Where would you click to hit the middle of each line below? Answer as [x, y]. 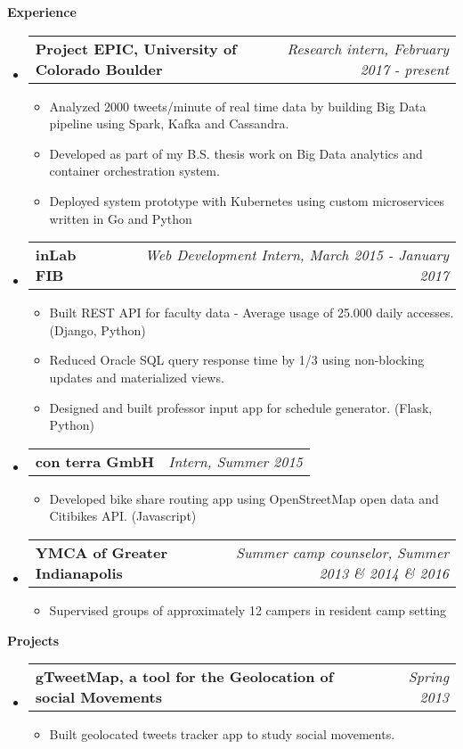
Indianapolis [79, 572]
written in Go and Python [121, 218]
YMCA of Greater [102, 552]
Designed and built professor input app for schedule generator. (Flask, [241, 407]
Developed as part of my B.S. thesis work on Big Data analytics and [236, 153]
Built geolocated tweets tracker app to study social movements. [222, 734]
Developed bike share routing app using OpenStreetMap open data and [244, 498]
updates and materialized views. [137, 377]
